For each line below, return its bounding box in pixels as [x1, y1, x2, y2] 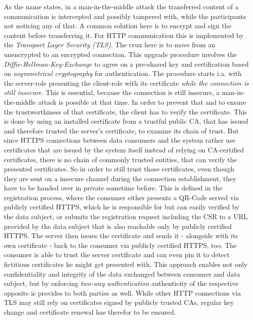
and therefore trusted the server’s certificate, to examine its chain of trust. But [4, 125, 239, 135]
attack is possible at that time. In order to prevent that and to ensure [37, 96, 246, 107]
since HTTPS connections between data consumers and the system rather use [4, 135, 235, 145]
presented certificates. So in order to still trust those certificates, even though [4, 164, 235, 174]
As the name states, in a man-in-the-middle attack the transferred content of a [4, 1, 239, 11]
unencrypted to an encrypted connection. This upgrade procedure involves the [4, 49, 237, 59]
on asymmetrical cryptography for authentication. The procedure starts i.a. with [4, 68, 242, 78]
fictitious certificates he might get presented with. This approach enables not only [4, 259, 248, 269]
